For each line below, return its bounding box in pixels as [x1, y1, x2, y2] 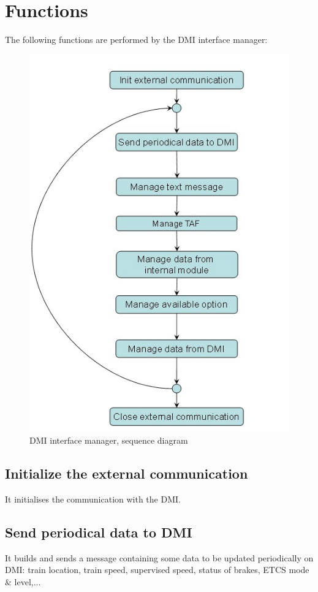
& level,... [5, 575, 41, 588]
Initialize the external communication [5, 464, 248, 483]
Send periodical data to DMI [5, 522, 192, 541]
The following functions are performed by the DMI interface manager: [5, 33, 268, 46]
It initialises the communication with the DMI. [5, 492, 181, 505]
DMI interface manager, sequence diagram [29, 434, 188, 447]
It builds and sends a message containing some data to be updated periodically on [5, 551, 314, 564]
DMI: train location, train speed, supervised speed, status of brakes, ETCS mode [5, 563, 309, 576]
